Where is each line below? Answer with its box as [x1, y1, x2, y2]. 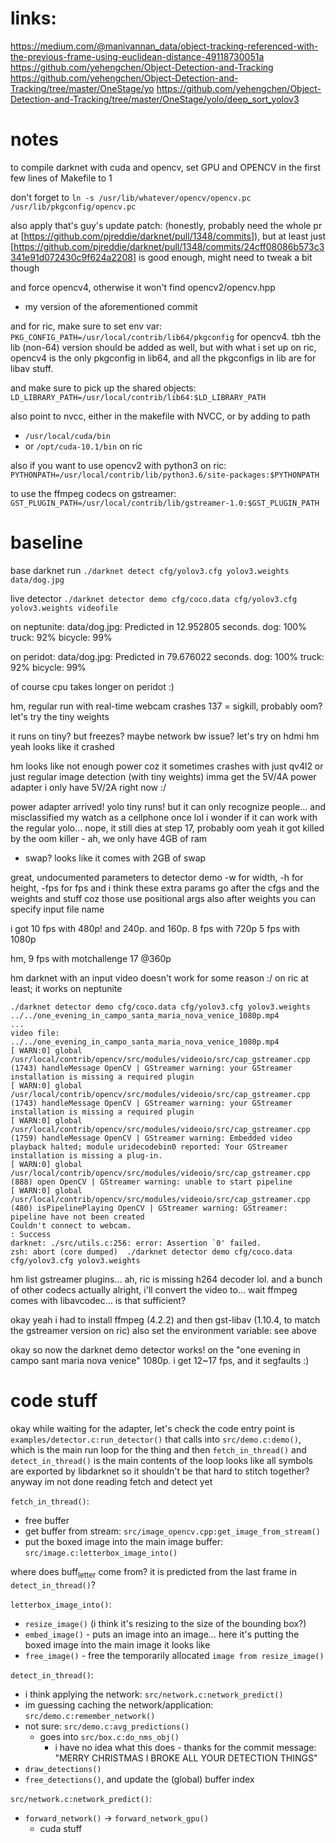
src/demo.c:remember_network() [24, 1711, 156, 1721]
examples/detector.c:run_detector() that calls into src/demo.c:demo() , [10, 1433, 302, 1445]
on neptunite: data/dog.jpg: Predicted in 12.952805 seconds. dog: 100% [10, 620, 307, 632]
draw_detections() [24, 1764, 102, 1774]
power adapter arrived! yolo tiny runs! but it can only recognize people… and [10, 800, 327, 812]
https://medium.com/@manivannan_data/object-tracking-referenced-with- [10, 40, 319, 52]
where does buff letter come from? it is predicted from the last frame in [10, 1565, 297, 1580]
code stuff [10, 1390, 98, 1412]
